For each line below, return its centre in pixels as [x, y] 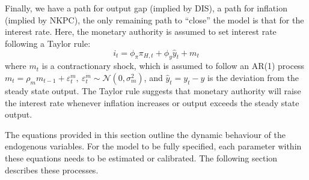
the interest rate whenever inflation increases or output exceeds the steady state [152, 102]
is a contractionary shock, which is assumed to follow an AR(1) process [173, 66]
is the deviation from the [253, 77]
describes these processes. [52, 169]
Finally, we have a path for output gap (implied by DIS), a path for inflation [146, 8]
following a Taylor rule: [48, 43]
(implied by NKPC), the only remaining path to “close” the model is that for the [154, 19]
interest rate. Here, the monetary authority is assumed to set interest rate [141, 31]
